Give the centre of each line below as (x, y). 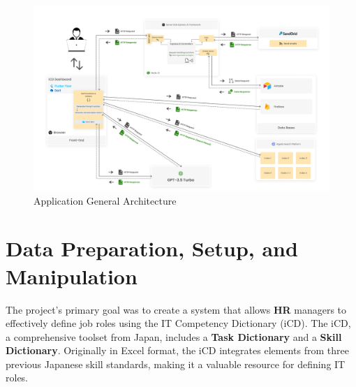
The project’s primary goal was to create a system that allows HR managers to (176, 309)
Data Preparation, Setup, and (152, 248)
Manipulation (72, 276)
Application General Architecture (105, 200)
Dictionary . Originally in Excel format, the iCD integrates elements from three (177, 350)
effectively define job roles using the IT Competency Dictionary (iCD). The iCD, (178, 323)
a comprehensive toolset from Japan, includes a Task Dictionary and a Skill (174, 336)
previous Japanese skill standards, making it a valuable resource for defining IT (176, 364)
